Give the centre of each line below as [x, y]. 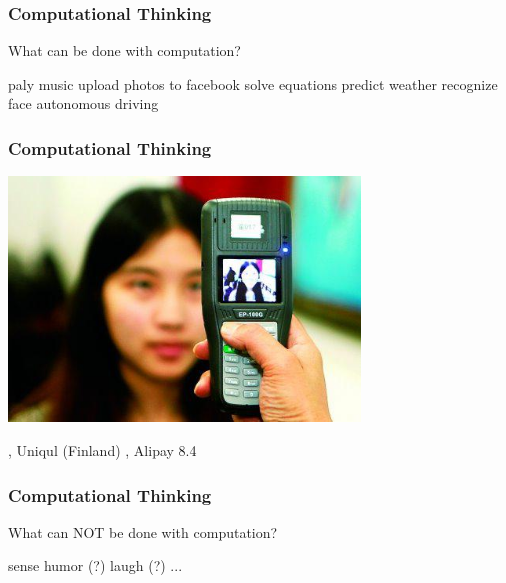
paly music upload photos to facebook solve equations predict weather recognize [253, 83]
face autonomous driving [83, 103]
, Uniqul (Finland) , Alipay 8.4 [102, 449]
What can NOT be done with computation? [143, 531]
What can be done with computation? [124, 50]
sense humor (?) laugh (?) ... [95, 565]
